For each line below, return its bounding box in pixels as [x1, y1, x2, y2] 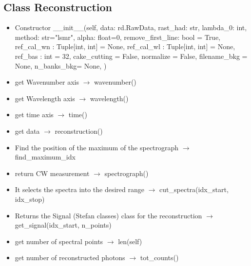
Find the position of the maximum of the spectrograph [15, 142, 179, 152]
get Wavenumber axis [15, 77, 79, 87]
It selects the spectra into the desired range [15, 184, 145, 195]
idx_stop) [15, 194, 45, 204]
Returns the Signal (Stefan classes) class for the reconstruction [15, 210, 202, 220]
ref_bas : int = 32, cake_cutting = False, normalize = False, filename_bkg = [15, 51, 248, 61]
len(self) [118, 236, 142, 246]
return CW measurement [15, 168, 90, 178]
